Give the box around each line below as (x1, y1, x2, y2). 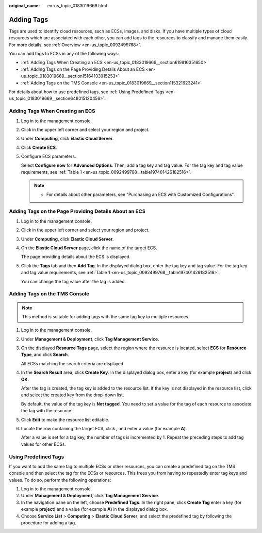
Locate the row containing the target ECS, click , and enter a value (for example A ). (21, 425, 187, 431)
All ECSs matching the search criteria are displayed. (21, 360, 125, 366)
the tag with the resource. (21, 408, 73, 414)
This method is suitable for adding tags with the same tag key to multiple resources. (22, 313, 190, 320)
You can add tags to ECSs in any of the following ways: (9, 51, 119, 57)
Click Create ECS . (21, 145, 57, 150)
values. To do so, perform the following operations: (9, 477, 111, 483)
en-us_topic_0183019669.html (47, 3, 107, 8)
